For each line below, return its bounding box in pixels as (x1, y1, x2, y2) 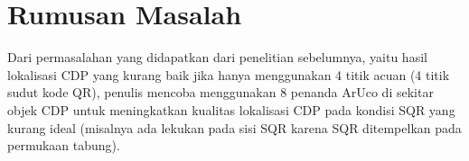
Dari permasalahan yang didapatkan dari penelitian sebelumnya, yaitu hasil (7, 48, 427, 67)
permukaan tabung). (7, 136, 120, 155)
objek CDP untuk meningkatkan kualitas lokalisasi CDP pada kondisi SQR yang (7, 100, 455, 119)
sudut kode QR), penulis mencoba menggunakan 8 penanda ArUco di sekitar (7, 83, 434, 102)
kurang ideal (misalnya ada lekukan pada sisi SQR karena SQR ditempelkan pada (7, 118, 462, 137)
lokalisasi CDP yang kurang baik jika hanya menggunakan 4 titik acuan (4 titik (7, 65, 450, 84)
